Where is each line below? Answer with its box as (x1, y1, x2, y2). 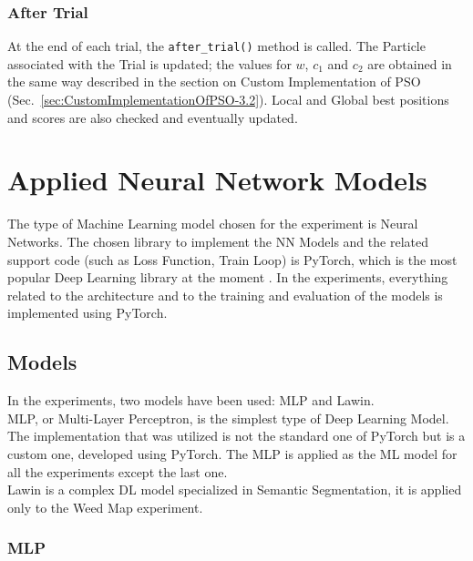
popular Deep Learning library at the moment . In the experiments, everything (7, 268, 448, 287)
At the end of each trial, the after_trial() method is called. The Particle (7, 36, 426, 56)
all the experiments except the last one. (7, 462, 228, 481)
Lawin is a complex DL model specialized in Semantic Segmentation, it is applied (7, 480, 462, 499)
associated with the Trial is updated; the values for (7, 54, 292, 73)
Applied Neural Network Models (7, 161, 427, 199)
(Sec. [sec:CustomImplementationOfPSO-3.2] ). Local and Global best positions (7, 90, 449, 109)
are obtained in (367, 54, 452, 73)
